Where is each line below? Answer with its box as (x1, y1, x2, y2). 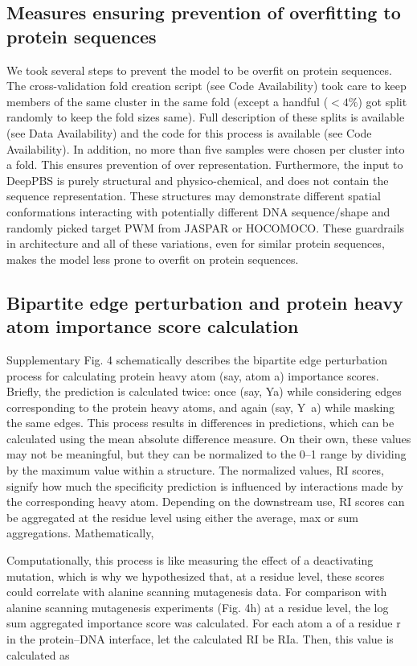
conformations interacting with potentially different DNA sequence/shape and (6, 203, 390, 220)
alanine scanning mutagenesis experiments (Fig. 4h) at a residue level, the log (6, 598, 389, 615)
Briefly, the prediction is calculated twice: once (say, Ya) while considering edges (6, 383, 402, 400)
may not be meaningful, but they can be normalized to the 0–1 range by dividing (6, 446, 407, 462)
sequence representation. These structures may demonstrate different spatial (6, 187, 381, 204)
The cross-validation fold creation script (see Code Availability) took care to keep (6, 77, 407, 94)
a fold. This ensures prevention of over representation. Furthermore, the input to (6, 156, 403, 173)
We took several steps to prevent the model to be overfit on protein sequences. (6, 61, 392, 78)
